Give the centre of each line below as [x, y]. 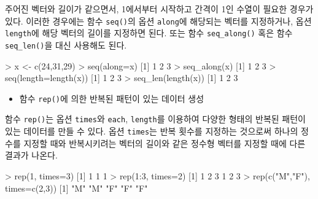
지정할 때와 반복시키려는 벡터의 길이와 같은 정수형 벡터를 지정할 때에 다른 [165, 143]
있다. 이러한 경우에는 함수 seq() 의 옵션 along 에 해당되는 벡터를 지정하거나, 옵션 [158, 21]
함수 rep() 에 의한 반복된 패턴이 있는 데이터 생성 [112, 98]
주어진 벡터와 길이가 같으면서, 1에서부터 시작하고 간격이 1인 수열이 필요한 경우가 [159, 9]
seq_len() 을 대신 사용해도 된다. [66, 45]
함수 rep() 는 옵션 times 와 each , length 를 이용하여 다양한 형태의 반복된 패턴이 [155, 119]
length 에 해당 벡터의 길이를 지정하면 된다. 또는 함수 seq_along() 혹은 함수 [149, 33]
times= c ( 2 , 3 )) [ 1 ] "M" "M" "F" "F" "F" [76, 188]
